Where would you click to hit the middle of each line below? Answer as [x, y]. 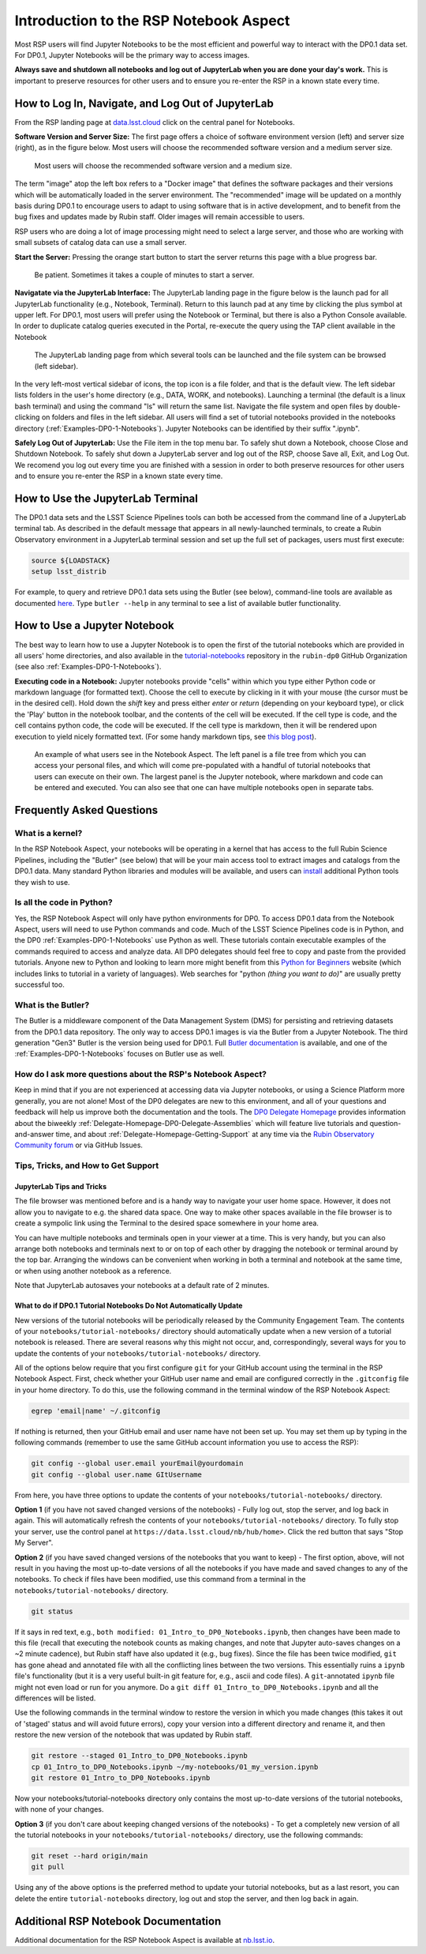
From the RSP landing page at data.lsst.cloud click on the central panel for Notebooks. [155, 122]
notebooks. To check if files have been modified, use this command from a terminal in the [160, 1579]
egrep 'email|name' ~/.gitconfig [96, 1411]
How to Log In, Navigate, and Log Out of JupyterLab [144, 103]
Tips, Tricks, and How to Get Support [87, 1165]
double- [388, 406]
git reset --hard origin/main [90, 1856]
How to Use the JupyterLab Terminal [106, 498]
